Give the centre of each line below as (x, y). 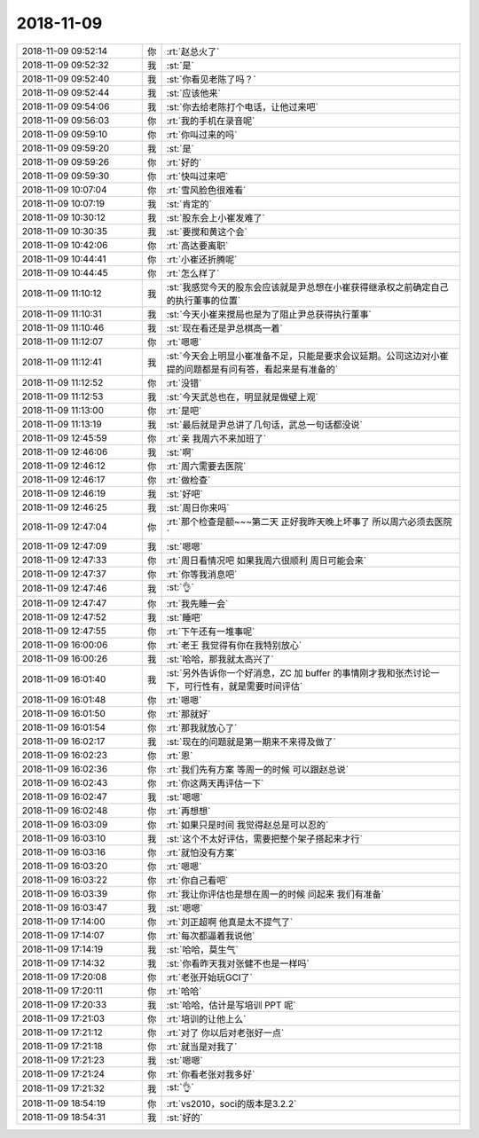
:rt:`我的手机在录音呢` (211, 121)
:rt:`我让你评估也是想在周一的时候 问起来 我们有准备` (275, 894)
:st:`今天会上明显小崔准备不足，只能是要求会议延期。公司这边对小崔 (307, 356)
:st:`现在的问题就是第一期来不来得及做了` (251, 742)
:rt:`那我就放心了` (202, 727)
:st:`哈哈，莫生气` (202, 949)
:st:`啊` (180, 452)
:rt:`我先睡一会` (197, 603)
